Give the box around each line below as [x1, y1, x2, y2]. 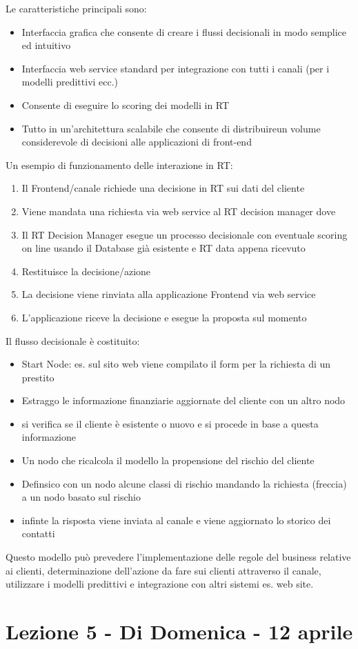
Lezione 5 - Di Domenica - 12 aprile [6, 617, 353, 645]
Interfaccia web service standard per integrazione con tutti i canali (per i [21, 61, 330, 75]
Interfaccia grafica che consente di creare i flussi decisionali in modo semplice [21, 24, 347, 39]
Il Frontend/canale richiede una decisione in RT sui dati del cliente [21, 181, 305, 195]
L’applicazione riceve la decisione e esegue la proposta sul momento [21, 310, 307, 324]
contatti [21, 526, 55, 541]
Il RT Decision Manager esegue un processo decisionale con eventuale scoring [21, 227, 348, 241]
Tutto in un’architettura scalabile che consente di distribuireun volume [21, 121, 321, 135]
